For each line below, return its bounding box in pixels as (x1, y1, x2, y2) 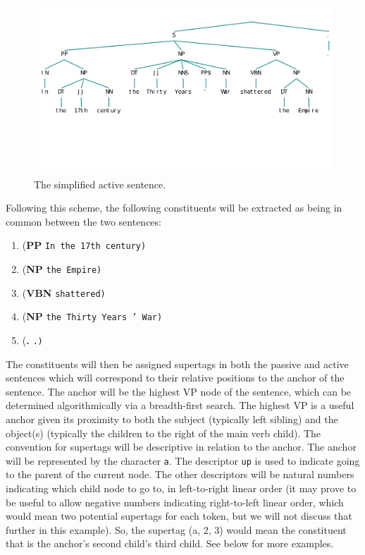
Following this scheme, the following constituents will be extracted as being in (6, 200, 342, 215)
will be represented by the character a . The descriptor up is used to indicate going (6, 453, 360, 468)
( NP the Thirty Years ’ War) (22, 309, 163, 324)
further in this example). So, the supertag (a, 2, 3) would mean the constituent (6, 522, 347, 537)
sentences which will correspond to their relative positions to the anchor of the (6, 370, 345, 385)
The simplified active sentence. (34, 176, 166, 191)
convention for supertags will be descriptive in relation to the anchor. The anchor (6, 439, 357, 454)
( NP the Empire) (22, 261, 102, 276)
